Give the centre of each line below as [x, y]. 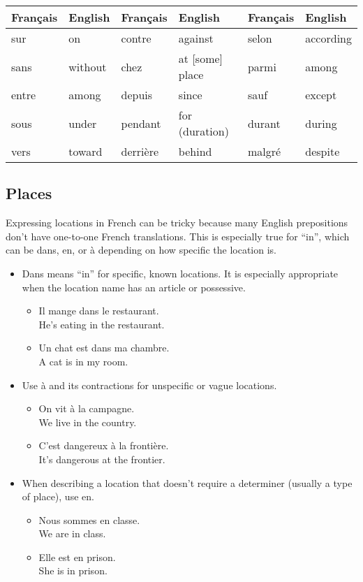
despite [323, 151]
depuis [137, 95]
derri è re [140, 151]
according [328, 38]
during [321, 123]
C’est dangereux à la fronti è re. [104, 445]
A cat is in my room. [83, 361]
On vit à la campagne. [87, 408]
